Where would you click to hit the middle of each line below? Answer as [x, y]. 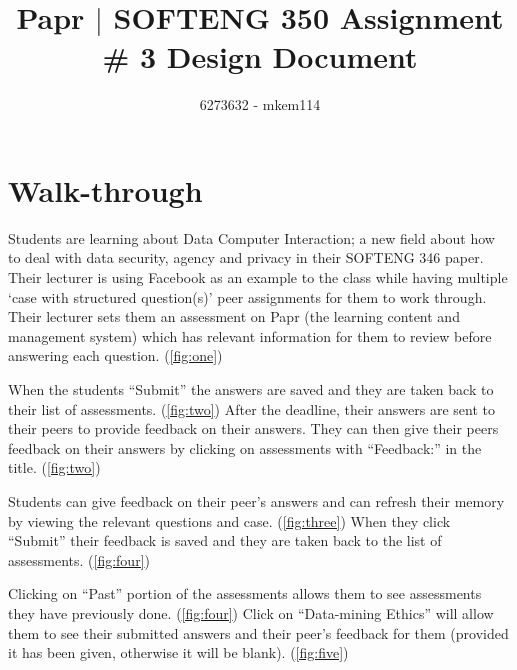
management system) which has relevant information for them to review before [250, 335]
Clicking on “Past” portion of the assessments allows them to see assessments [245, 593]
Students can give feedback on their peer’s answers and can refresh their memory [256, 500]
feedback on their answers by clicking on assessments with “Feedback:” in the [245, 447]
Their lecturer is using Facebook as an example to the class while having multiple [258, 277]
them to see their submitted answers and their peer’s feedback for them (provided [258, 632]
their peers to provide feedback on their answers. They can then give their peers [253, 428]
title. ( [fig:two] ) [54, 467]
